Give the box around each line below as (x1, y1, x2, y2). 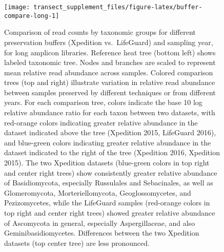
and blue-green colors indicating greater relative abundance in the (4, 137, 211, 148)
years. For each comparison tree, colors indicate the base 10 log (4, 97, 202, 108)
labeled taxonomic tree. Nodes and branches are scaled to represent (4, 57, 216, 68)
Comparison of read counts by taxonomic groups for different (4, 27, 196, 37)
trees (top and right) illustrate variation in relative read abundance (4, 77, 215, 88)
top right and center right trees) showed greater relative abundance (4, 207, 215, 218)
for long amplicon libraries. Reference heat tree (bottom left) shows (4, 47, 216, 57)
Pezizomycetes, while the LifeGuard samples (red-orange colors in (4, 197, 210, 208)
